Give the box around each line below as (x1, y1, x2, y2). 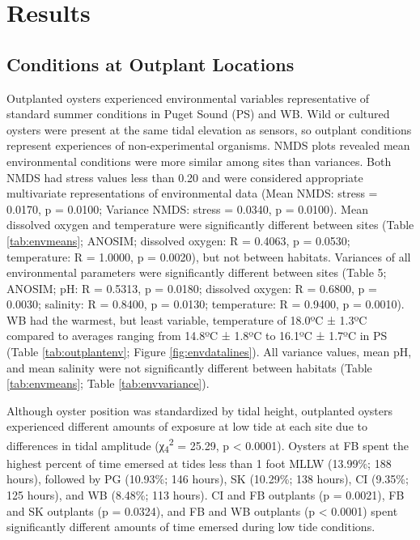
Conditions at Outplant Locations (6, 51, 295, 76)
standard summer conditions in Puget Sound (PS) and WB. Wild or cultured (6, 105, 390, 122)
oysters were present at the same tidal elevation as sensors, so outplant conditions (6, 121, 412, 138)
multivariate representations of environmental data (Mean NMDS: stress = (6, 185, 378, 202)
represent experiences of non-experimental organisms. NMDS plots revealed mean (6, 137, 410, 154)
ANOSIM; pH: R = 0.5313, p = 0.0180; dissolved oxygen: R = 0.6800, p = (6, 279, 377, 296)
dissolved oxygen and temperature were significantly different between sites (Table (6, 216, 414, 233)
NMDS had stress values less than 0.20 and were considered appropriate (6, 168, 363, 185)
